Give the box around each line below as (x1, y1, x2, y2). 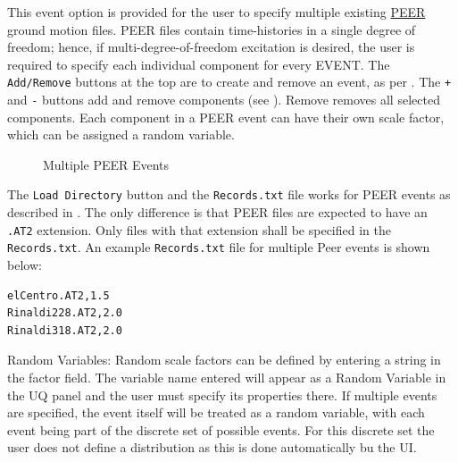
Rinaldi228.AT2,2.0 (7, 307, 122, 320)
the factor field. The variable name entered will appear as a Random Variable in (7, 368, 446, 386)
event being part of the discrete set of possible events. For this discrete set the (7, 420, 435, 439)
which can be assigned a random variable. (7, 125, 235, 144)
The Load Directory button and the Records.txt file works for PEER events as (7, 185, 451, 204)
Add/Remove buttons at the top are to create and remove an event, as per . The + (7, 72, 452, 91)
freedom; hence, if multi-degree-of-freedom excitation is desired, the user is (7, 38, 415, 56)
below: (7, 256, 42, 274)
